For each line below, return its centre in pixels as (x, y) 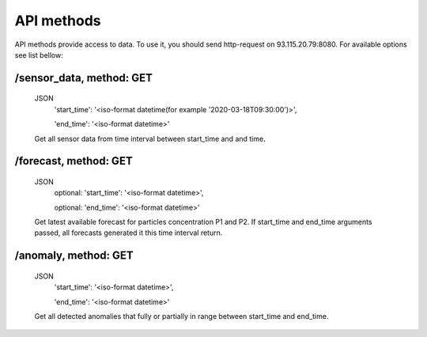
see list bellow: (39, 55)
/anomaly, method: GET (74, 256)
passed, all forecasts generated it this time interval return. (128, 233)
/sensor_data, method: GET (84, 78)
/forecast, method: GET (74, 161)
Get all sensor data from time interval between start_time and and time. (150, 138)
